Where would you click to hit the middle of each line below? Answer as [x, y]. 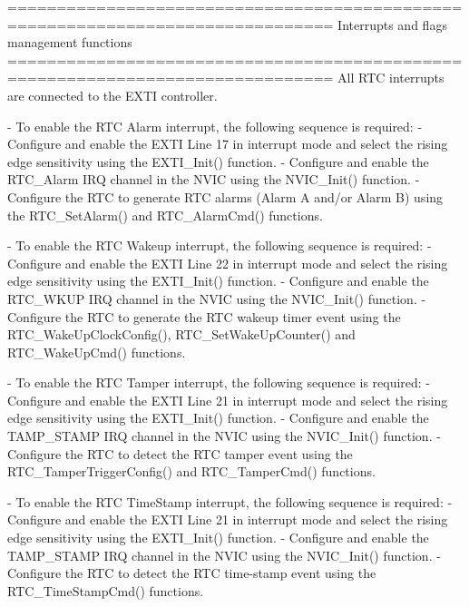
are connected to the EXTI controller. [112, 95]
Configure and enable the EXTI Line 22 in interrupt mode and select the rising [228, 263]
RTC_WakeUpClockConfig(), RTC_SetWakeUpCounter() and [181, 334]
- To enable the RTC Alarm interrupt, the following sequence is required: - [215, 126]
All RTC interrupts [391, 78]
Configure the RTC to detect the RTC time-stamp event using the [192, 573]
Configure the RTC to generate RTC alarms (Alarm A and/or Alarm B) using [225, 196]
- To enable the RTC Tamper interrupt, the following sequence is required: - [219, 382]
